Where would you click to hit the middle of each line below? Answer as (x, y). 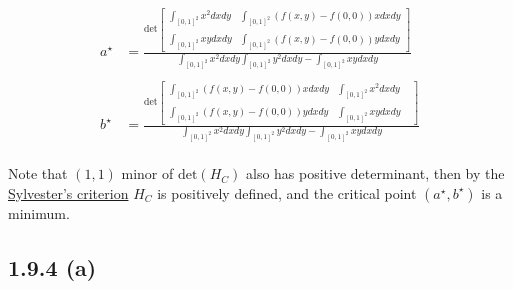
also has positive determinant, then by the (375, 173)
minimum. (39, 212)
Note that (38, 173)
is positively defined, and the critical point (287, 192)
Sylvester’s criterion (68, 192)
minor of (147, 173)
